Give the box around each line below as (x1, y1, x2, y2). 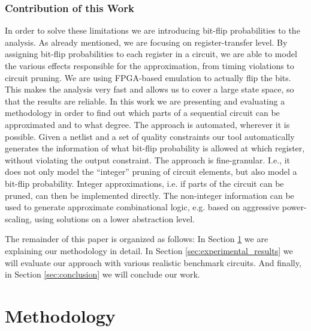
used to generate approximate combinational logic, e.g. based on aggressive (5, 201, 280, 213)
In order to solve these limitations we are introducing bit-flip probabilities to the (5, 24, 300, 37)
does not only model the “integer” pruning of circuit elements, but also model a (5, 165, 297, 178)
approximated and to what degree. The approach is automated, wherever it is (5, 118, 290, 130)
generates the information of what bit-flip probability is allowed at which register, (5, 142, 305, 154)
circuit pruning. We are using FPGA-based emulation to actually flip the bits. (5, 71, 291, 84)
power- (282, 201, 307, 213)
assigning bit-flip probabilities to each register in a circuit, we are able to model (5, 47, 297, 60)
